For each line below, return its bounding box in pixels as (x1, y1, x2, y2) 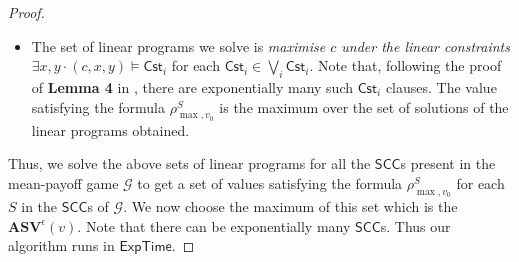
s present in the (400, 153, 496, 174)
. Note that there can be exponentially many (77, 215, 351, 236)
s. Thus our (380, 215, 451, 236)
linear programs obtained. (31, 119, 190, 140)
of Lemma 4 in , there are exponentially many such (31, 76, 353, 97)
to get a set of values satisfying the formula (137, 172, 403, 193)
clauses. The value (385, 76, 497, 97)
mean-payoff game (8, 172, 119, 193)
